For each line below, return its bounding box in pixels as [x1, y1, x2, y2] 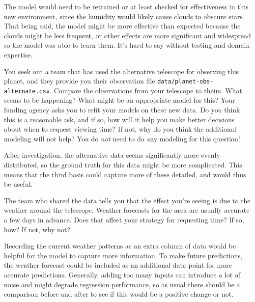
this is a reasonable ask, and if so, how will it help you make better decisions [4, 114, 235, 124]
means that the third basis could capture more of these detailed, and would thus [4, 169, 246, 179]
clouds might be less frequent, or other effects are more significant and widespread [4, 30, 251, 40]
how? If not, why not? [4, 224, 70, 234]
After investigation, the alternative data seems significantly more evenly [4, 150, 220, 160]
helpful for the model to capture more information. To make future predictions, [4, 250, 243, 260]
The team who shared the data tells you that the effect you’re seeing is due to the [4, 195, 251, 205]
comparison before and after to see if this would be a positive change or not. [4, 289, 234, 299]
